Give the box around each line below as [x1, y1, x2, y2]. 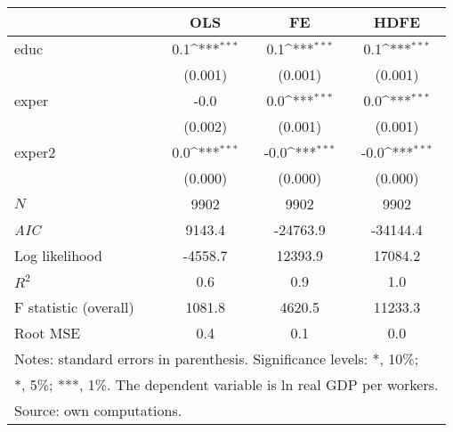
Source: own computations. [14, 400, 182, 420]
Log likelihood [14, 245, 102, 265]
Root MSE [14, 322, 81, 343]
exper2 [14, 142, 56, 162]
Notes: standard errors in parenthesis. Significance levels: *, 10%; [14, 348, 419, 369]
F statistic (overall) [14, 297, 134, 317]
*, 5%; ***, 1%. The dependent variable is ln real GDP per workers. [14, 374, 439, 395]
